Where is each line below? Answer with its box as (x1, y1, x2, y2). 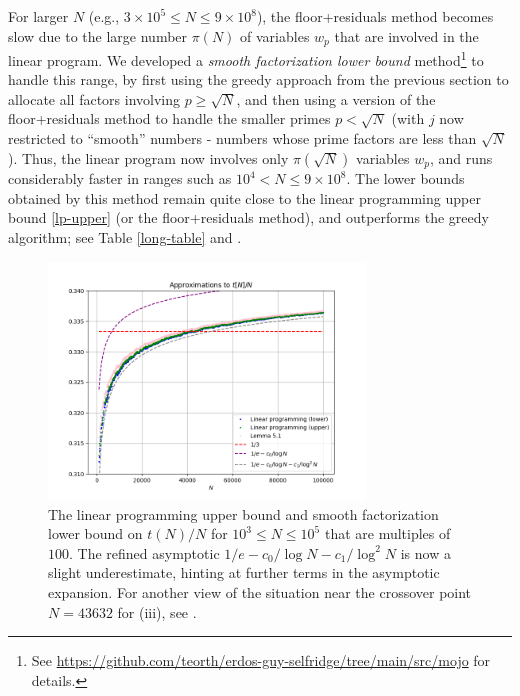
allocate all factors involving (8, 88, 181, 109)
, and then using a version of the (236, 88, 436, 109)
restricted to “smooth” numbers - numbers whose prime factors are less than (8, 128, 477, 149)
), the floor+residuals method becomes (256, 6, 494, 26)
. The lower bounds (346, 168, 465, 189)
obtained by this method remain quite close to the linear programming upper (8, 187, 481, 208)
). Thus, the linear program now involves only (8, 147, 289, 168)
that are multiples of (324, 523, 451, 544)
